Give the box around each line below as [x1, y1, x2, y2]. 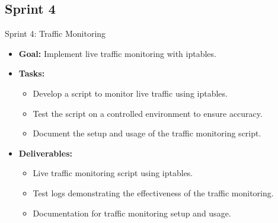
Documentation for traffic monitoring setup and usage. [33, 206, 231, 219]
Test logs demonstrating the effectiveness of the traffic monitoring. [33, 186, 274, 199]
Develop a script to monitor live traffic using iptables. [33, 87, 228, 99]
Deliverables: [18, 146, 72, 159]
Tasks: [18, 67, 45, 79]
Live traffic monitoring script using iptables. [33, 167, 193, 179]
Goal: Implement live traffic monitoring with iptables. [18, 47, 216, 59]
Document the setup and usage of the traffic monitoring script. [33, 127, 261, 139]
